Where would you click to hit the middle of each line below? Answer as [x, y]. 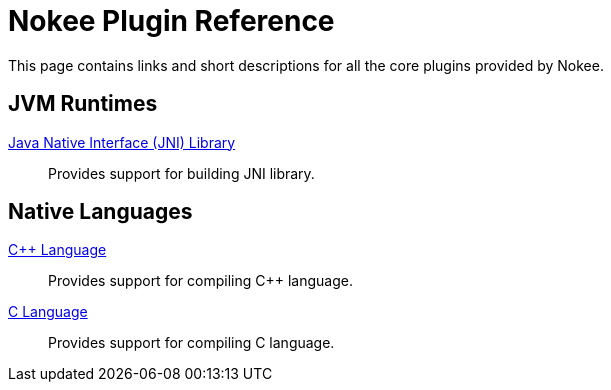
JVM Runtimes [83, 104]
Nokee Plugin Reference [171, 21]
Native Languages [100, 212]
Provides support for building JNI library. [181, 173]
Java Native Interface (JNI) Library [122, 142]
